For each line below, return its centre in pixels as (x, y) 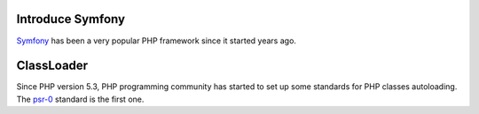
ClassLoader (52, 66)
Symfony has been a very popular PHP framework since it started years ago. (157, 41)
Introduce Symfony (71, 19)
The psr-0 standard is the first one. (80, 99)
